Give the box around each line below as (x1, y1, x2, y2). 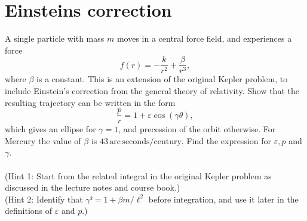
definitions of (5, 204, 53, 217)
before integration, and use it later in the (148, 192, 299, 205)
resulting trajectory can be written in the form (5, 96, 176, 108)
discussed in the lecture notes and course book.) (5, 181, 180, 194)
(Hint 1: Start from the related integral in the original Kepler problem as (5, 169, 272, 182)
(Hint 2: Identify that (5, 192, 83, 205)
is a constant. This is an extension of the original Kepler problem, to (36, 73, 288, 85)
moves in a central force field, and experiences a (116, 32, 292, 45)
